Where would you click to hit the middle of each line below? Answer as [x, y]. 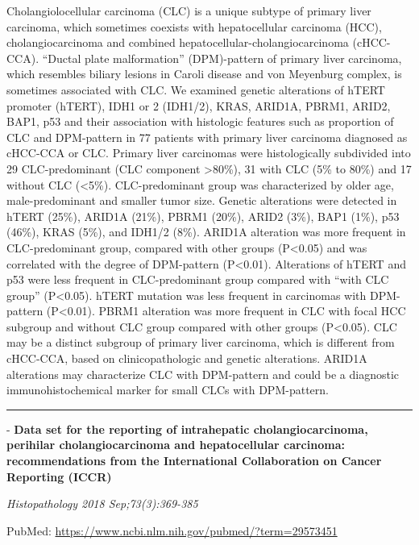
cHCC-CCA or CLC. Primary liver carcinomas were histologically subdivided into [209, 153]
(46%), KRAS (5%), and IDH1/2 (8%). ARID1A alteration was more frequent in [206, 232]
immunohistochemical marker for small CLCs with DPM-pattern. [168, 390]
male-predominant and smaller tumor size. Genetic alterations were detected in [202, 200]
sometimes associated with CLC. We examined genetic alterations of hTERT [196, 89]
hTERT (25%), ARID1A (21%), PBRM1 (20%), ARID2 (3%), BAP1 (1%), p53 [203, 216]
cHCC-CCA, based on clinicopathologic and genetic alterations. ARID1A [187, 358]
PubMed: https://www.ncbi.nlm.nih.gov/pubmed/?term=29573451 [172, 530]
